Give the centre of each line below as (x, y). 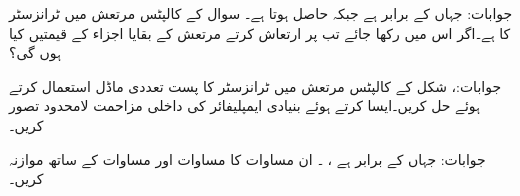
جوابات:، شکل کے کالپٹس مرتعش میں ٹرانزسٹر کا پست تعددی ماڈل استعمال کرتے (255, 85)
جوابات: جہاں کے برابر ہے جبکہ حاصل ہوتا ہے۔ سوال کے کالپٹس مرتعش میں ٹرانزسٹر (261, 13)
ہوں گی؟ (35, 52)
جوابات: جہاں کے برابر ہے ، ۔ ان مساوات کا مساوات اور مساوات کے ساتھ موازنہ (247, 158)
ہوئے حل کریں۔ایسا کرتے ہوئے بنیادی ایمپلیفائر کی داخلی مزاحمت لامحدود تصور (244, 105)
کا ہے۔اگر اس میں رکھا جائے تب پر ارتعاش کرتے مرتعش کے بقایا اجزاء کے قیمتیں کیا (260, 32)
